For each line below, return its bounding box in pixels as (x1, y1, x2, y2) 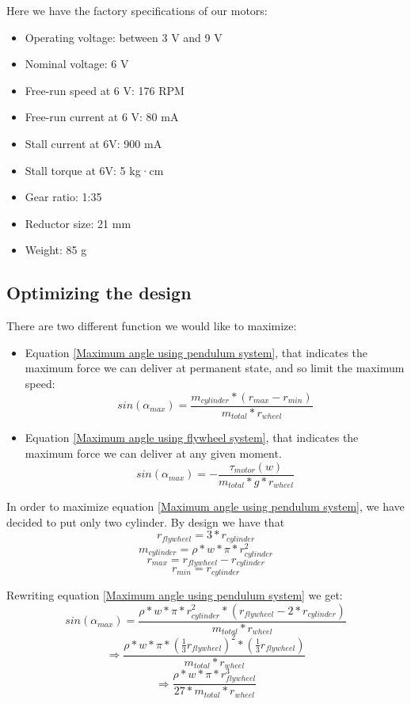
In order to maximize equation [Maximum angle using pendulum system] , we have (6, 498, 405, 515)
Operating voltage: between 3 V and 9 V (25, 29, 223, 45)
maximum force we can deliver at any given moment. (25, 445, 282, 462)
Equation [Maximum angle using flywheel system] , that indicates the (25, 429, 359, 446)
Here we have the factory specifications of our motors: (6, 2, 268, 18)
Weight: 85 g (25, 242, 87, 258)
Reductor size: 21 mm (25, 215, 131, 231)
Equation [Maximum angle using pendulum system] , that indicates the (25, 344, 368, 360)
